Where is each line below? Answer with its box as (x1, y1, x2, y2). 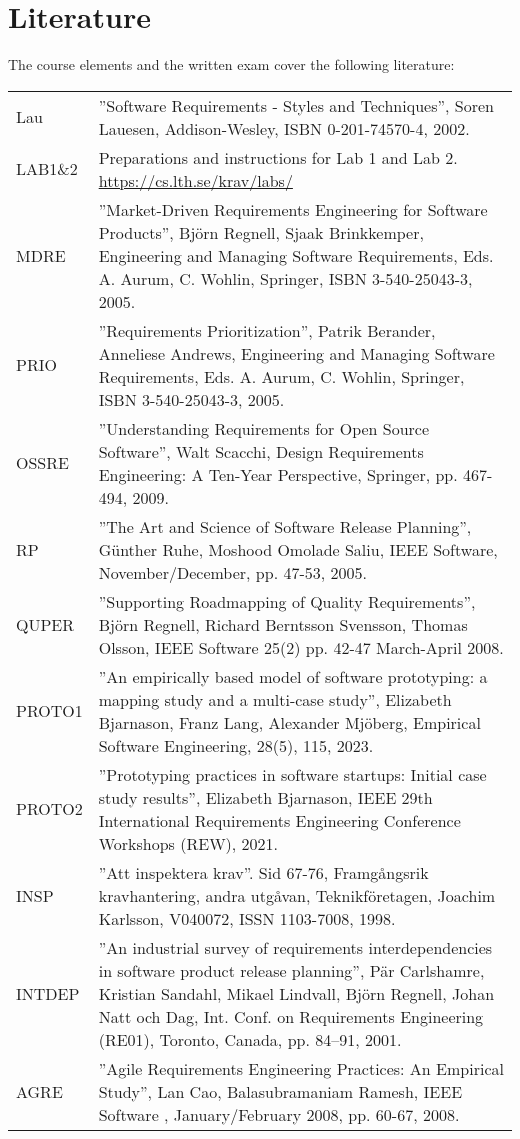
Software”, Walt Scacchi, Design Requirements (98, 439, 424, 463)
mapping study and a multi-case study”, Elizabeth (98, 687, 452, 711)
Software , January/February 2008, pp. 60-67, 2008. (98, 1102, 460, 1126)
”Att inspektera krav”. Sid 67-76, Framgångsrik (98, 860, 429, 884)
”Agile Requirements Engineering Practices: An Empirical (98, 1056, 504, 1080)
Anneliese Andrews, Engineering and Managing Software (98, 341, 495, 365)
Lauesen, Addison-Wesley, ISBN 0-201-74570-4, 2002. (98, 116, 470, 140)
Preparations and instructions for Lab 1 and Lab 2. (98, 145, 458, 169)
